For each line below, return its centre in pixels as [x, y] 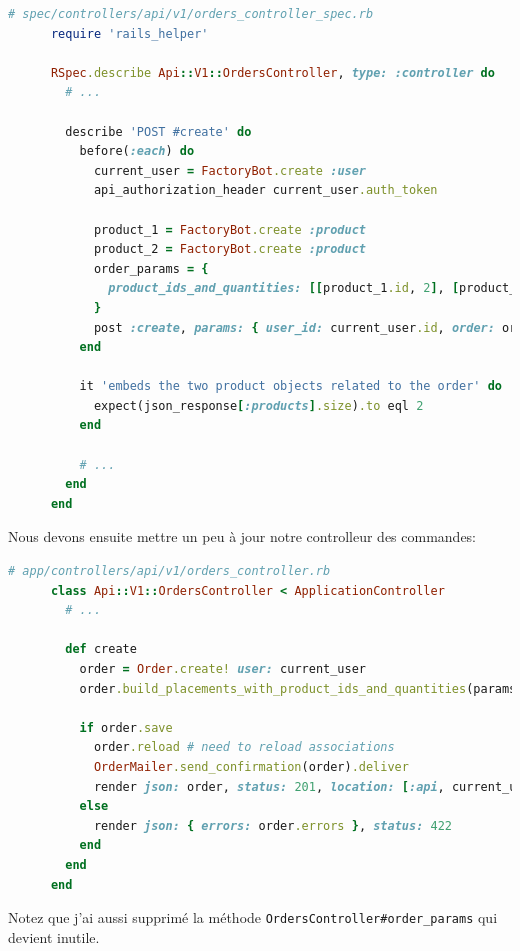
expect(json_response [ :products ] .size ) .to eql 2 [258, 405]
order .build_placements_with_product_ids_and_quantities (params [298, 688]
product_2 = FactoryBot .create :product [230, 249]
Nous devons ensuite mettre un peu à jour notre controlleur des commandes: [242, 536]
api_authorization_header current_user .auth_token [265, 190]
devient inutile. [54, 936]
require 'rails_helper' [129, 33]
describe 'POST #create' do [158, 131]
